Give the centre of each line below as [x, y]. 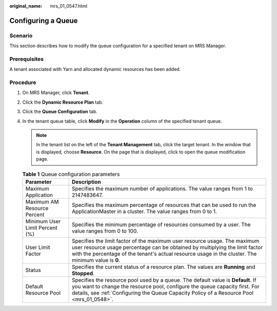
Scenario [21, 35]
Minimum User [43, 221]
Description [86, 182]
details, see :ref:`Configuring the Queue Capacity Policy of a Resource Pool [163, 293]
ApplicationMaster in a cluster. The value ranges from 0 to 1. [145, 211]
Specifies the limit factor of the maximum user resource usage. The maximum [166, 241]
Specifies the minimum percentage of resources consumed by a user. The [161, 224]
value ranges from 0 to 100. [105, 231]
